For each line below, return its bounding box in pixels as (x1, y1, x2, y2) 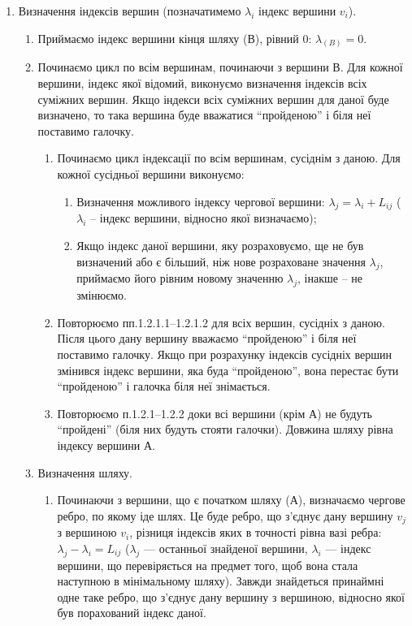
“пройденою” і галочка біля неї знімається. (57, 378, 271, 395)
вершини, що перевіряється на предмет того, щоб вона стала (57, 556, 358, 573)
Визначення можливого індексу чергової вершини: (76, 192, 325, 209)
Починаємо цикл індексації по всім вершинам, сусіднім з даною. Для (57, 149, 401, 166)
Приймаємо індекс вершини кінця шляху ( (37, 29, 248, 46)
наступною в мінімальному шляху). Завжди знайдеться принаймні (57, 572, 384, 589)
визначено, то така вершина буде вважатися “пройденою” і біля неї (37, 106, 371, 123)
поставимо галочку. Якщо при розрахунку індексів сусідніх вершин (57, 345, 392, 362)
